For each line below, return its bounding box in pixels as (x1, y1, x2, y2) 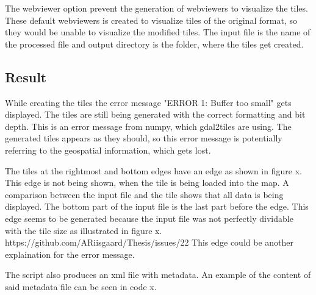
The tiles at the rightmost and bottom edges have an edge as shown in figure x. (5, 164, 302, 177)
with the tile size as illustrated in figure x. (5, 224, 162, 236)
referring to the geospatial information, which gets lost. (5, 143, 211, 156)
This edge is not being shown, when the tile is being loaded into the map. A (5, 176, 289, 189)
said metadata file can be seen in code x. (5, 280, 157, 293)
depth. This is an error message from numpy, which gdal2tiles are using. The (5, 119, 292, 132)
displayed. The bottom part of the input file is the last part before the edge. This (5, 200, 309, 213)
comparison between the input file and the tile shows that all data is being (5, 188, 284, 201)
